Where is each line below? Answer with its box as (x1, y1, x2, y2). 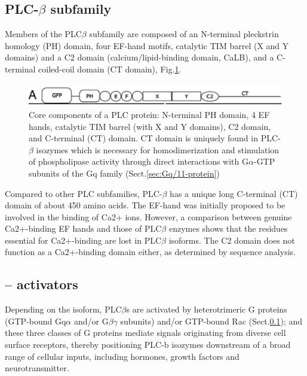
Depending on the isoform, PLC (5, 303, 122, 316)
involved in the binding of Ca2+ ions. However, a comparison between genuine (5, 210, 292, 223)
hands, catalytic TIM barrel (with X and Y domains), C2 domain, (29, 120, 271, 132)
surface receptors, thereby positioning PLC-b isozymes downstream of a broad (5, 338, 291, 351)
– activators (5, 275, 78, 293)
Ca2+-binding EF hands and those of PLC (5, 222, 162, 235)
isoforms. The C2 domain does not (168, 234, 295, 246)
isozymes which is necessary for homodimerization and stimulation (36, 143, 280, 156)
